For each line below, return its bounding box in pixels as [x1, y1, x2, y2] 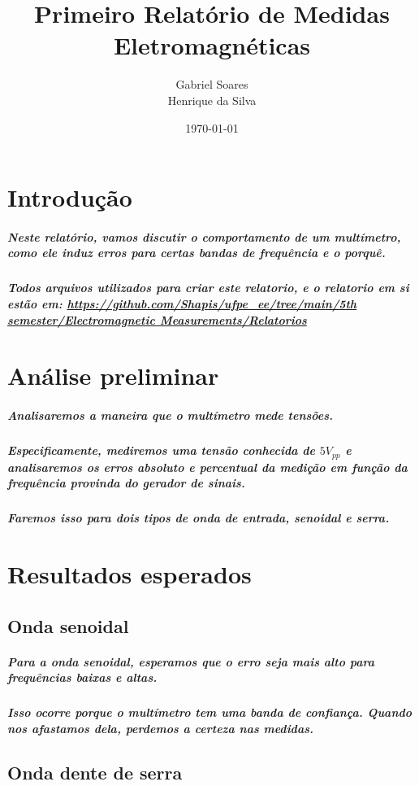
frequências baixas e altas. [7, 669, 158, 686]
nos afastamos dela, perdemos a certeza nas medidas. [7, 719, 313, 736]
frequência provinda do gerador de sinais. [7, 474, 245, 491]
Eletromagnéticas [113, 28, 311, 62]
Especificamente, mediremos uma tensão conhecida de [7, 442, 315, 459]
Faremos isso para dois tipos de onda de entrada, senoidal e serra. [7, 509, 390, 526]
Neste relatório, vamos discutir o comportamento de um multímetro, [7, 228, 401, 245]
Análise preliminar [7, 359, 219, 392]
